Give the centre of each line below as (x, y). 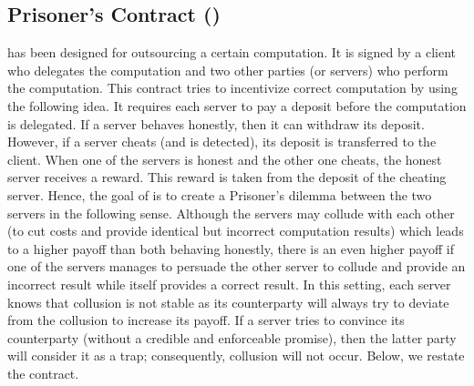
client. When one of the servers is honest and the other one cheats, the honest (225, 159)
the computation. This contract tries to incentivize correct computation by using (232, 88)
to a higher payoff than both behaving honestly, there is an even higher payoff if (231, 248)
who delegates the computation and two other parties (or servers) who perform (228, 70)
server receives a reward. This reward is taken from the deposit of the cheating (227, 177)
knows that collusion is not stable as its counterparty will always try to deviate (228, 302)
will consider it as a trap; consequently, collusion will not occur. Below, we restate (236, 356)
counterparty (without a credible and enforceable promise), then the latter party (232, 337)
